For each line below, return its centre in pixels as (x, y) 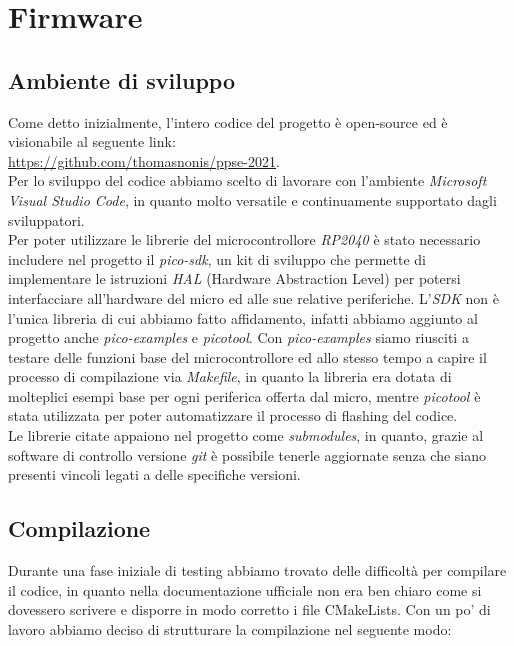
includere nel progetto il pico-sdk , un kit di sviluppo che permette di (217, 258)
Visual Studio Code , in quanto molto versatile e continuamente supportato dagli (252, 199)
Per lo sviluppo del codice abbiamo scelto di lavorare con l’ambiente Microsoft (247, 180)
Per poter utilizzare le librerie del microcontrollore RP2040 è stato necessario (244, 239)
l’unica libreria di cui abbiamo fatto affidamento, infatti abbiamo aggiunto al (243, 317)
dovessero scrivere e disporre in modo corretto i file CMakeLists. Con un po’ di (249, 609)
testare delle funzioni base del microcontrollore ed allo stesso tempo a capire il (247, 356)
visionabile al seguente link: (92, 141)
